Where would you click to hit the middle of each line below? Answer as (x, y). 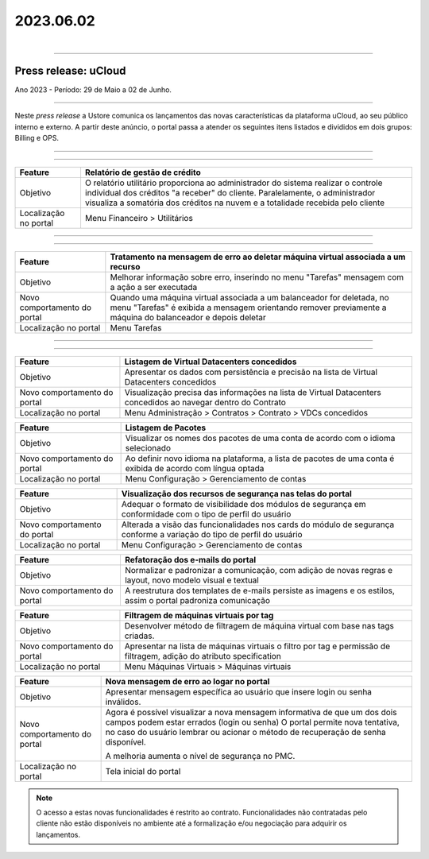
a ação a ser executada (154, 287)
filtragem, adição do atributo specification (203, 656)
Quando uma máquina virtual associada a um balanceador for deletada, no (249, 297)
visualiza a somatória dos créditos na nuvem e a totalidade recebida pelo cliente (235, 203)
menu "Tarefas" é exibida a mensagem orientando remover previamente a (248, 308)
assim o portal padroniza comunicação (197, 600)
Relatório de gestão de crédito (143, 172)
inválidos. (123, 702)
